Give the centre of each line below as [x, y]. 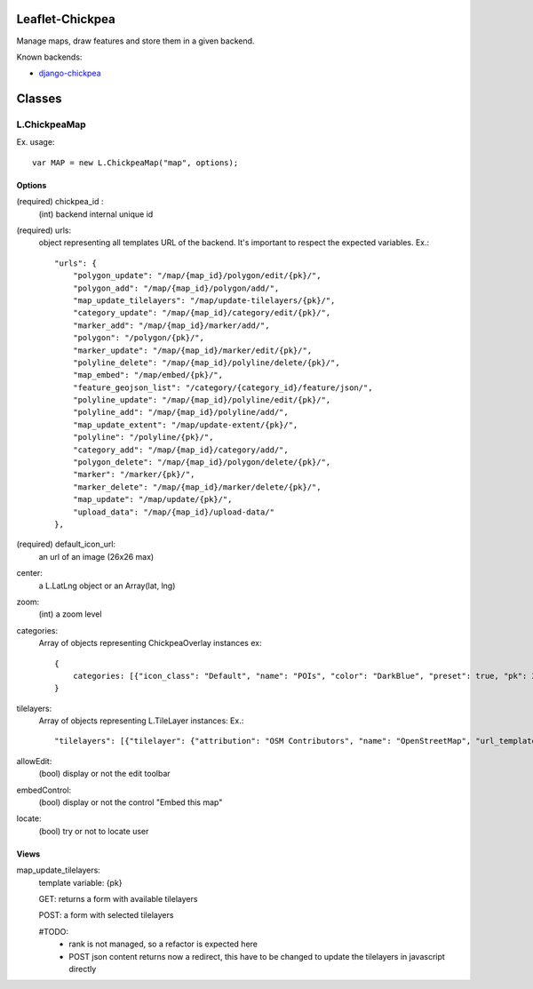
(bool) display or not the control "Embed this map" [131, 802]
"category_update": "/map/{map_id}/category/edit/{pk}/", [202, 313]
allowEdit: [34, 761]
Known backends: [49, 57]
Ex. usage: [36, 142]
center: [30, 573]
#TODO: [54, 931]
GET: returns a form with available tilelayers [118, 898]
